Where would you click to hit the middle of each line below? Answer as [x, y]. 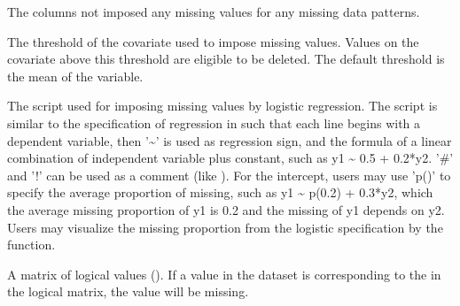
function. [31, 245]
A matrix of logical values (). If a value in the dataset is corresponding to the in [224, 274]
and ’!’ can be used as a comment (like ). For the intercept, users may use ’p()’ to [229, 175]
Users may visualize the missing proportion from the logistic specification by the [225, 227]
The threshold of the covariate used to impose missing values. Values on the [213, 41]
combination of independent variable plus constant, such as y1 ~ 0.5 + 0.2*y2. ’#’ [230, 158]
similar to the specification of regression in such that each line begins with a [214, 122]
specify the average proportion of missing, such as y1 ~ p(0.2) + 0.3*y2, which [220, 192]
